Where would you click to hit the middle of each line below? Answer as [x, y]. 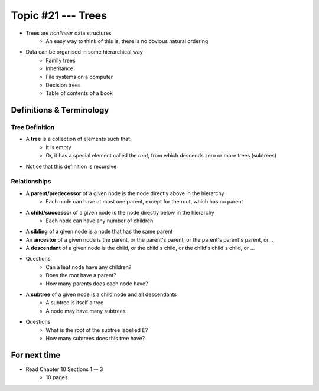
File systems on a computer [79, 77]
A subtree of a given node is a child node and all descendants [101, 294]
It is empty [58, 147]
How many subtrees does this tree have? [95, 338]
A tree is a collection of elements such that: [79, 139]
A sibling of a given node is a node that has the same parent [99, 231]
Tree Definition [33, 127]
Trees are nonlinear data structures [69, 33]
